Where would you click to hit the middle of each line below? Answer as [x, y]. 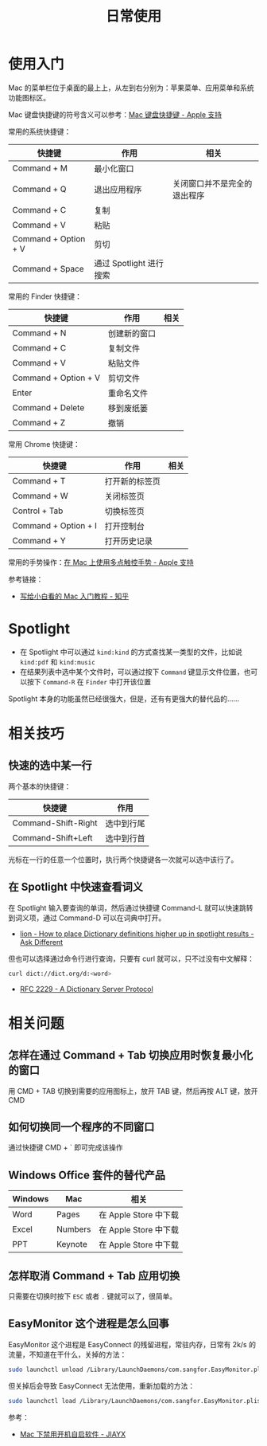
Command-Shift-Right [55, 823]
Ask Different [41, 942]
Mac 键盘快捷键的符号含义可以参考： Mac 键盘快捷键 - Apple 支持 [115, 114]
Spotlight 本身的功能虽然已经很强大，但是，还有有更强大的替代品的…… [124, 699]
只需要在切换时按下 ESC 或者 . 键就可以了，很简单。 [93, 1296]
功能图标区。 [29, 97]
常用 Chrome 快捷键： [44, 444]
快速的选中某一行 [50, 766]
